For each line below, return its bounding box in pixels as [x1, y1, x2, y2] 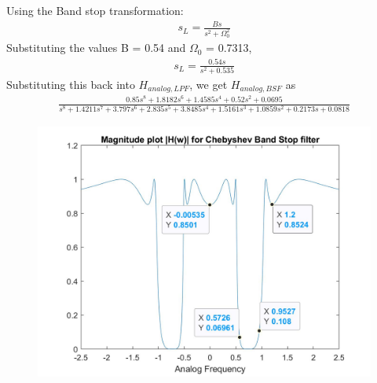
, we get [189, 75, 228, 92]
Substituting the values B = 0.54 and [6, 39, 186, 56]
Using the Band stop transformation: [6, 2, 184, 18]
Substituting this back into [6, 75, 135, 92]
